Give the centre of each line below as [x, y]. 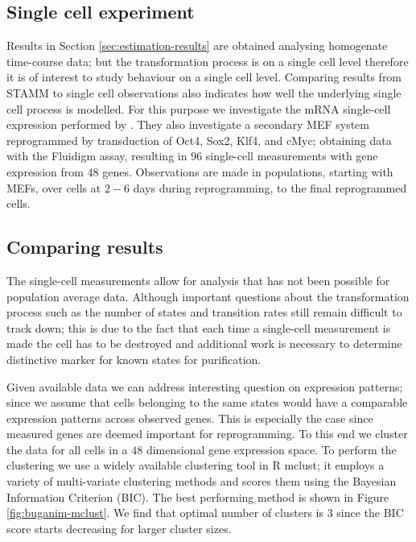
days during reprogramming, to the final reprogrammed [270, 187]
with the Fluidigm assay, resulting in [97, 156]
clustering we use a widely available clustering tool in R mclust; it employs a [196, 465]
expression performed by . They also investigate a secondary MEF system [188, 124]
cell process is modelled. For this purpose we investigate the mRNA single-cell [199, 108]
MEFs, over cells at [54, 187]
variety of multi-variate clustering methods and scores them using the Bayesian [202, 481]
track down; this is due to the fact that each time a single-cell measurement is [199, 327]
